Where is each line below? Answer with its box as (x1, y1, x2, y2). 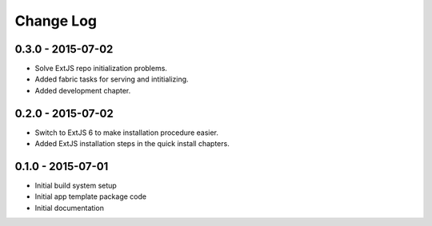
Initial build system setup (34, 180, 118, 191)
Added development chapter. (34, 85, 131, 95)
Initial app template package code (34, 192, 147, 201)
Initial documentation (34, 203, 104, 212)
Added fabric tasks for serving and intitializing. (34, 74, 189, 84)
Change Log (14, 12, 98, 30)
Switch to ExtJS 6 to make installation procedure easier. (34, 128, 219, 137)
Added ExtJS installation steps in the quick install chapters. (34, 139, 230, 149)
